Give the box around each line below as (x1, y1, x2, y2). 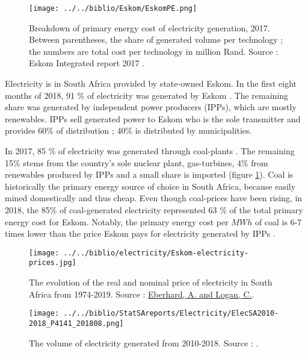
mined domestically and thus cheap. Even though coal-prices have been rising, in (5, 192, 303, 204)
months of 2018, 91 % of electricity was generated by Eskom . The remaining (5, 89, 289, 101)
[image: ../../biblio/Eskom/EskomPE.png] (29, 4, 197, 13)
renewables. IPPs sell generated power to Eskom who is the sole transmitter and (5, 112, 301, 125)
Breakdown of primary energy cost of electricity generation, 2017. (29, 21, 270, 34)
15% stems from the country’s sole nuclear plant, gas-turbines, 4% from (5, 156, 268, 169)
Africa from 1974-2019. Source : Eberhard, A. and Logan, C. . (29, 287, 254, 300)
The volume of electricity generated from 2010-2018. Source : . (29, 336, 259, 349)
